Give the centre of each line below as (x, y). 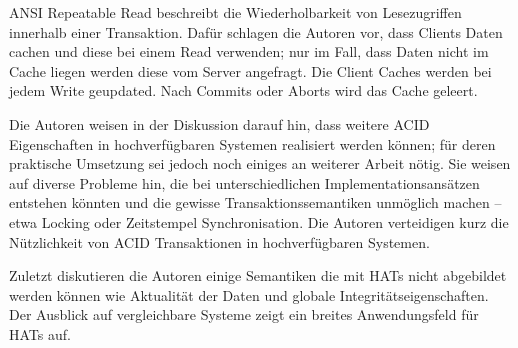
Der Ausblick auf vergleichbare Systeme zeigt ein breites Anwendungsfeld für (244, 314)
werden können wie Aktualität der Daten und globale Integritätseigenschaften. (249, 294)
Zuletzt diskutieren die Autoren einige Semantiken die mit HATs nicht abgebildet (258, 275)
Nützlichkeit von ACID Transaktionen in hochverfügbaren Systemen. (219, 241)
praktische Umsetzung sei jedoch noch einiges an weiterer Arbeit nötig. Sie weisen (260, 163)
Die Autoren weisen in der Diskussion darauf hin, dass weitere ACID (219, 123)
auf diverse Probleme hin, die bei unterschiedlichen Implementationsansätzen (244, 182)
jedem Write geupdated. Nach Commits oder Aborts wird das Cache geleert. (243, 90)
